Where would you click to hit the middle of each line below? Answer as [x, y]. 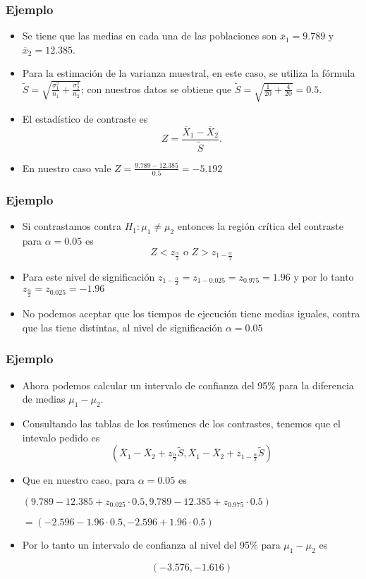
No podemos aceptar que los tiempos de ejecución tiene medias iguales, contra [191, 313]
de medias [44, 399]
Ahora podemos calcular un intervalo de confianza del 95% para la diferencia [188, 385]
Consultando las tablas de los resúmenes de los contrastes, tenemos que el [181, 423]
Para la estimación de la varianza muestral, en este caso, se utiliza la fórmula [189, 73]
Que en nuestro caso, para [79, 480]
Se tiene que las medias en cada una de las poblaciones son [150, 36]
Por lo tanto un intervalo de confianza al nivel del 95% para [151, 544]
